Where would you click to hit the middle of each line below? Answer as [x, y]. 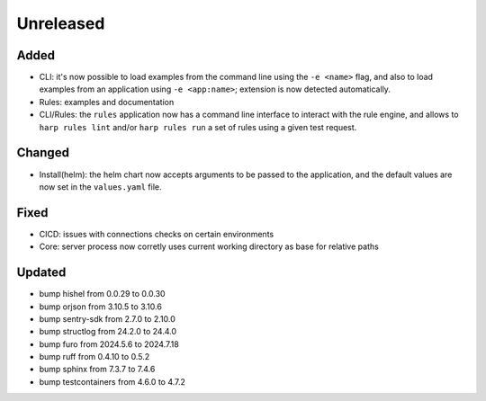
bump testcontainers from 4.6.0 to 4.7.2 [112, 381]
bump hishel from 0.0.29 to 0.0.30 [102, 294]
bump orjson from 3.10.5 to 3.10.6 [100, 307]
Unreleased [61, 23]
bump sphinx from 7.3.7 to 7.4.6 [97, 370]
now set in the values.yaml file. [100, 187]
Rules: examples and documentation [107, 102]
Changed [43, 153]
